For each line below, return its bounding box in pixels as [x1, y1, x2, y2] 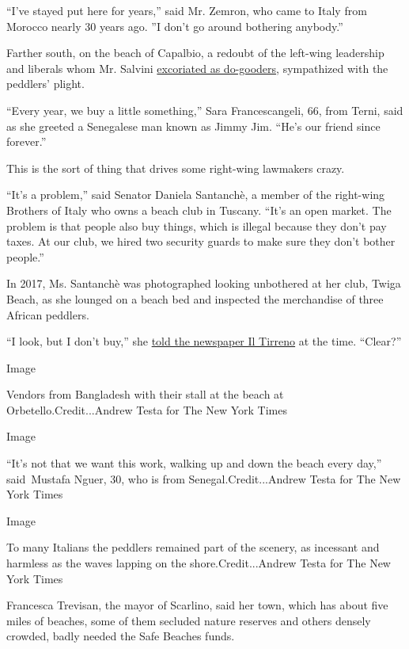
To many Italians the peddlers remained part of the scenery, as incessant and [6, 539, 380, 555]
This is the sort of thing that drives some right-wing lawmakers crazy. [6, 159, 345, 176]
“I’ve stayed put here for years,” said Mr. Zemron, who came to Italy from [6, 2, 367, 18]
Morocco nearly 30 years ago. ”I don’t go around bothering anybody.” [6, 17, 343, 34]
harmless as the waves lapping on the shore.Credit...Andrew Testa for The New [6, 555, 391, 571]
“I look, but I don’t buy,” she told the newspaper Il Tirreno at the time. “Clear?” [6, 333, 402, 349]
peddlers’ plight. [6, 75, 85, 92]
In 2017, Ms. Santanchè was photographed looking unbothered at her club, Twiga [6, 275, 401, 292]
